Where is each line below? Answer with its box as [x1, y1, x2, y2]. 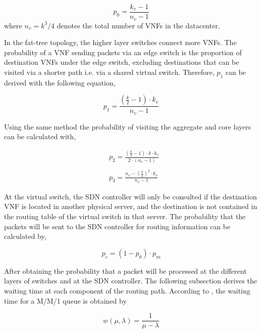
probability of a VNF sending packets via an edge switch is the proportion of [4, 47, 242, 57]
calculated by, [4, 231, 46, 241]
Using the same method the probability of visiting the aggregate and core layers [4, 121, 251, 132]
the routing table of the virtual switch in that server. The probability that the [4, 211, 246, 221]
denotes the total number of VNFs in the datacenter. [57, 20, 220, 30]
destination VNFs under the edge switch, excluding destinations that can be [4, 57, 239, 67]
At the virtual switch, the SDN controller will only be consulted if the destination [4, 191, 257, 201]
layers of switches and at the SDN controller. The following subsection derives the [4, 275, 257, 286]
